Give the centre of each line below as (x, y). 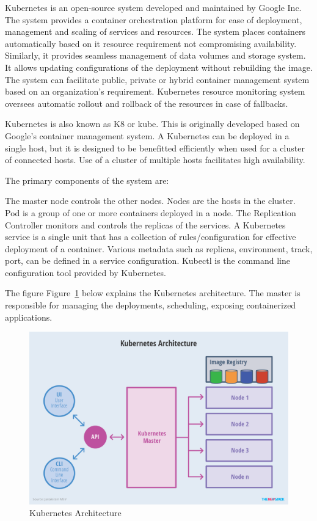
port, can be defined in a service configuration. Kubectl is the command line (148, 260)
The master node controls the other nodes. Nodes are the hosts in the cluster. (150, 201)
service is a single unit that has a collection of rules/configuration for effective (151, 237)
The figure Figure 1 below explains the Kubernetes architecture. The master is (153, 293)
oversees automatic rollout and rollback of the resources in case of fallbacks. (147, 103)
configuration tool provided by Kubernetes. (86, 272)
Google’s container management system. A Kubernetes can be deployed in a (147, 135)
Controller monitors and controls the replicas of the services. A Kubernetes (145, 224)
